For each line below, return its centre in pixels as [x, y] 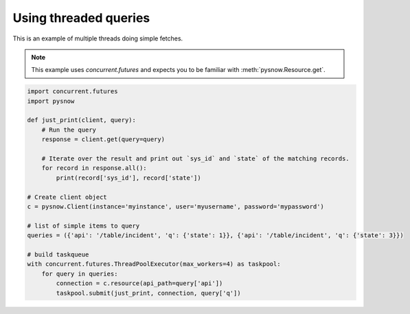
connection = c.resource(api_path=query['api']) [139, 283]
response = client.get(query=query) [103, 140]
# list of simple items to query [83, 226]
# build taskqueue [58, 254]
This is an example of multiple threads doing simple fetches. [98, 38]
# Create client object [67, 197]
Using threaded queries [81, 18]
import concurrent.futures [72, 92]
